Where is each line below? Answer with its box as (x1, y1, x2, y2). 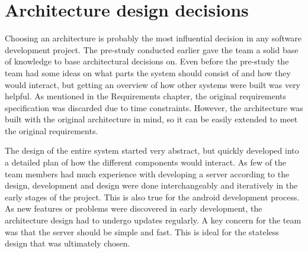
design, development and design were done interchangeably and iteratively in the (5, 179, 298, 192)
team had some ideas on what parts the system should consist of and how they (5, 66, 291, 79)
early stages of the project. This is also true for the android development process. (5, 190, 300, 203)
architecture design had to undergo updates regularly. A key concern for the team (5, 214, 301, 226)
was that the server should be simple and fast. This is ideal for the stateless (5, 225, 279, 238)
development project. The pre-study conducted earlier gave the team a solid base (5, 43, 299, 56)
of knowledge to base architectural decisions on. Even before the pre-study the (5, 55, 289, 67)
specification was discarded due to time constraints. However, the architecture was (5, 101, 303, 113)
